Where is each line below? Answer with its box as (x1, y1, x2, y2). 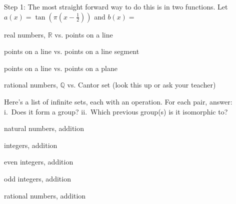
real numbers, (4, 29, 45, 39)
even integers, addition (4, 156, 73, 167)
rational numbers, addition (4, 190, 86, 200)
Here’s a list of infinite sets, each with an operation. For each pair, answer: (4, 96, 232, 106)
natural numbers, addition (4, 123, 84, 133)
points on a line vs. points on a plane (4, 62, 117, 73)
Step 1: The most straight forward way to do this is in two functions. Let (4, 1, 228, 11)
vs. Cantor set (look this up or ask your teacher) (67, 79, 216, 90)
